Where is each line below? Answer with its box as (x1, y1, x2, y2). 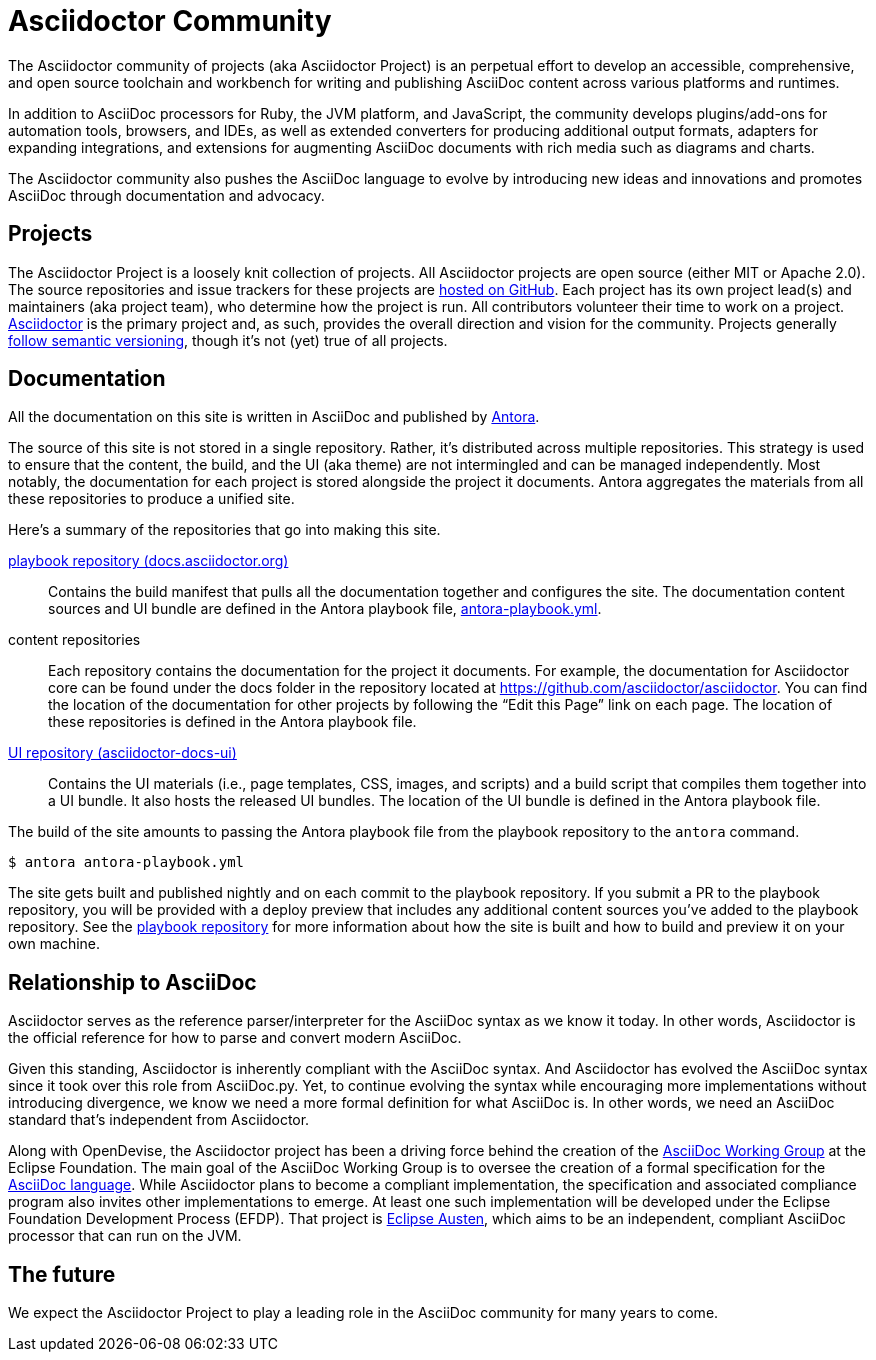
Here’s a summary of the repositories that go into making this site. (8, 521, 441, 539)
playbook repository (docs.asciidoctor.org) (8, 552, 289, 570)
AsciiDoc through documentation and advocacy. (8, 186, 325, 204)
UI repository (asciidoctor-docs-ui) (8, 744, 237, 762)
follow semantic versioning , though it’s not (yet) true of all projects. (8, 331, 448, 349)
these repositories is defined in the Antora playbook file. (48, 713, 417, 731)
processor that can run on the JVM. (8, 1227, 242, 1245)
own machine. (8, 935, 101, 953)
